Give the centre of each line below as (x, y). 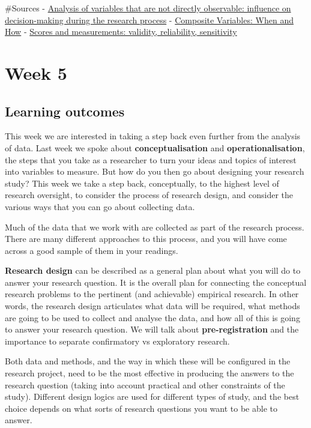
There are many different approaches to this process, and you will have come (146, 239)
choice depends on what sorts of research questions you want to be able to (141, 408)
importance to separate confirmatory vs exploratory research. (117, 341)
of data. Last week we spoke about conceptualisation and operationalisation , (155, 147)
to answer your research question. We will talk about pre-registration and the (152, 329)
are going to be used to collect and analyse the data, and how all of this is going (152, 317)
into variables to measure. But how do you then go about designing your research (155, 171)
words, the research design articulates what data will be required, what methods (152, 306)
